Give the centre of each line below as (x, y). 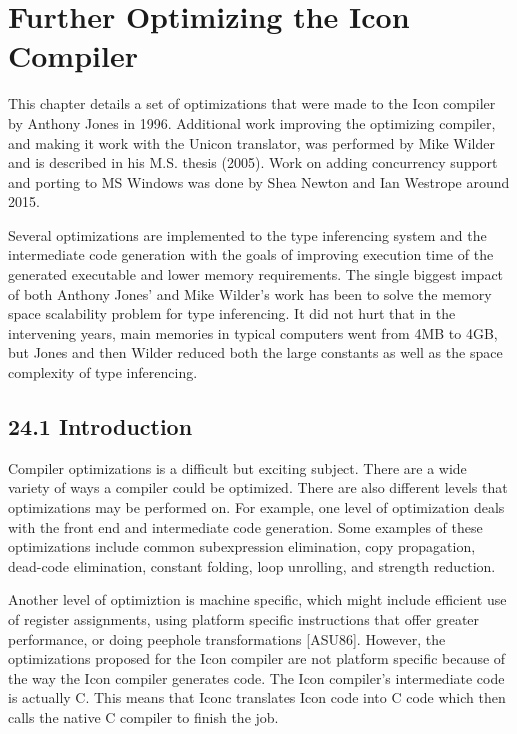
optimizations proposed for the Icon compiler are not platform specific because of (257, 658)
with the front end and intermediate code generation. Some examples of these (245, 526)
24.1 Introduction (100, 426)
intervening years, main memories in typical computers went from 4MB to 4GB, (253, 332)
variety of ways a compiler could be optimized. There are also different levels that (258, 487)
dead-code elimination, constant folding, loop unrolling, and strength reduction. (252, 565)
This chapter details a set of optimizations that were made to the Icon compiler (252, 103)
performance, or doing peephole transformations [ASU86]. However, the (227, 638)
